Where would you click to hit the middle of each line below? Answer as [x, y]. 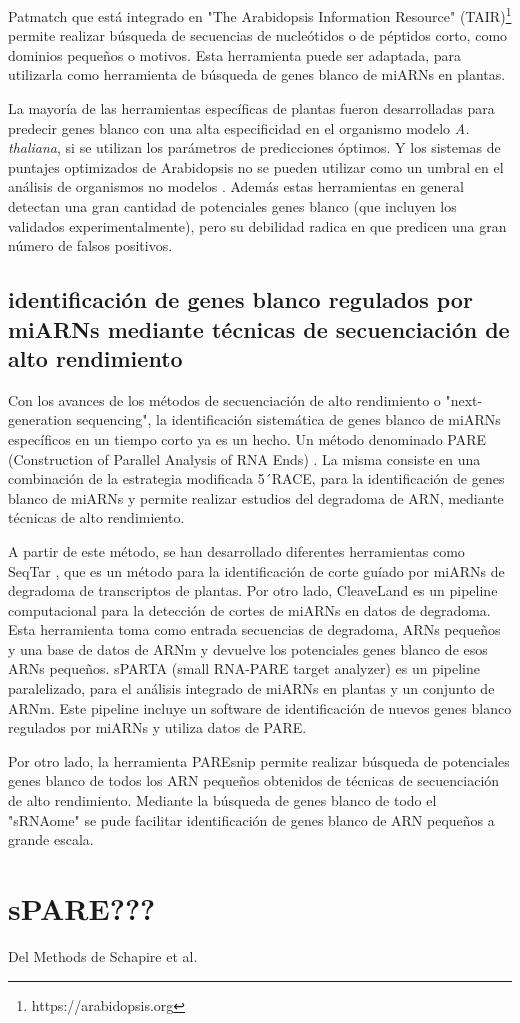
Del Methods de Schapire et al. [103, 955]
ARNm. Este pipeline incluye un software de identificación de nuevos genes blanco [260, 707]
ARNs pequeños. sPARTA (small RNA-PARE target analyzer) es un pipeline [244, 668]
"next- [464, 399]
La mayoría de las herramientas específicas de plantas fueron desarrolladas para [251, 108]
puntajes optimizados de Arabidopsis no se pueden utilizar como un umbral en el [256, 166]
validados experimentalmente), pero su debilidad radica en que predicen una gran [257, 225]
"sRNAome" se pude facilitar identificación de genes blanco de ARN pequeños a [251, 819]
